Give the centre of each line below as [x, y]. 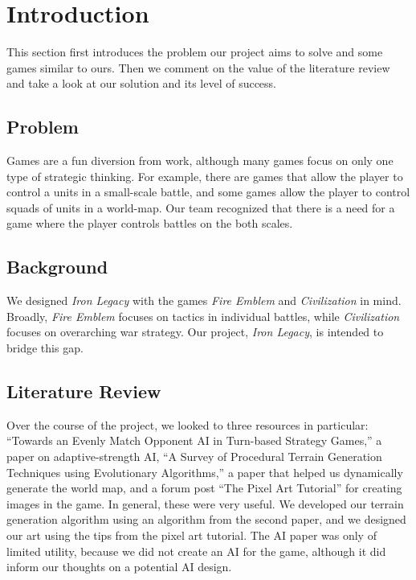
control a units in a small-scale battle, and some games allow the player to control [208, 192]
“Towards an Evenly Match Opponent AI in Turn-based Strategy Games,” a [194, 440]
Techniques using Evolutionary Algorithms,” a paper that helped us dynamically [205, 472]
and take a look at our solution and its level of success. [142, 83]
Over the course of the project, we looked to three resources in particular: [188, 424]
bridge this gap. [45, 348]
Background [57, 267]
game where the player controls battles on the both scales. [150, 223]
